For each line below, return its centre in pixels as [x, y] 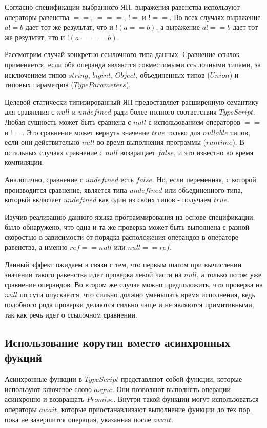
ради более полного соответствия [165, 112]
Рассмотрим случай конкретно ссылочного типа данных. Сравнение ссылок [122, 54]
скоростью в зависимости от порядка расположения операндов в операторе [122, 237]
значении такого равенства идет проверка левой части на [93, 274]
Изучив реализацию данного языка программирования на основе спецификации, [130, 217]
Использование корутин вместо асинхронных [117, 342]
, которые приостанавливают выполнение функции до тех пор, [155, 409]
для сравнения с [30, 112]
